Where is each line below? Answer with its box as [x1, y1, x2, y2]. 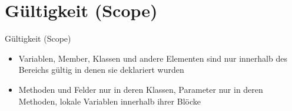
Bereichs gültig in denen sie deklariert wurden [18, 63, 184, 76]
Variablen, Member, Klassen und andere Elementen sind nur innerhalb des [18, 52, 287, 64]
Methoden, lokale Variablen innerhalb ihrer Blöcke [18, 95, 201, 107]
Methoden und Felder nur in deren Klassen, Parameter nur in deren [18, 83, 263, 95]
